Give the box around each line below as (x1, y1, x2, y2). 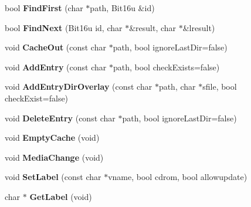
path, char (158, 80, 196, 93)
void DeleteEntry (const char (5, 111, 116, 124)
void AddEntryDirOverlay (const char (5, 80, 152, 93)
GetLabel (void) (29, 190, 92, 202)
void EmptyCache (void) (5, 131, 100, 144)
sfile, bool (202, 80, 237, 93)
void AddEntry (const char (5, 60, 107, 73)
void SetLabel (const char (5, 171, 101, 183)
